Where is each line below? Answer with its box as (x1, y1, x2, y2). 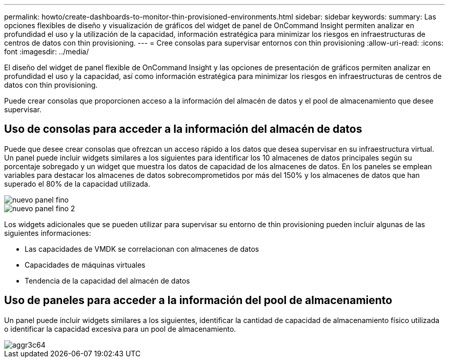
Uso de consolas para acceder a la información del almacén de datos (4, 123, 362, 136)
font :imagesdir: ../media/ (4, 47, 89, 56)
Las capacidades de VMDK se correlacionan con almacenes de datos (25, 244, 259, 253)
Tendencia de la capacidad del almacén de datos (25, 276, 190, 285)
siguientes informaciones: (4, 228, 91, 237)
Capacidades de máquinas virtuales (25, 260, 146, 269)
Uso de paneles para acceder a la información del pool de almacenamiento (4, 294, 393, 307)
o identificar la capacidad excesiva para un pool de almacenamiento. (4, 324, 236, 333)
